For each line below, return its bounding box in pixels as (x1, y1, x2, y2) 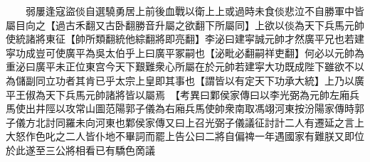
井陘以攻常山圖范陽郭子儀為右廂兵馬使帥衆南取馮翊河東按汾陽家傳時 (35, 101, 354, 116)
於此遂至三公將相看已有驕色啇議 (6, 142, 155, 157)
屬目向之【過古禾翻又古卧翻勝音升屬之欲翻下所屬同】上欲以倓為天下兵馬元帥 (6, 17, 364, 32)
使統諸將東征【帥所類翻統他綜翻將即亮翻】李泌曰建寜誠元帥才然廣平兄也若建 (6, 31, 364, 46)
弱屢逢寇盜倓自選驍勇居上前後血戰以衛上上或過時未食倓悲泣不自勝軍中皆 (25, 4, 364, 18)
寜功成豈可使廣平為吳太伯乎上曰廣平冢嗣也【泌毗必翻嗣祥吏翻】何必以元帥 (6, 45, 354, 60)
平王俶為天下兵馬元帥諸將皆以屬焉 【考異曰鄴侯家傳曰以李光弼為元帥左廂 (6, 87, 349, 102)
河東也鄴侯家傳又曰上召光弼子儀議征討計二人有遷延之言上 (95, 114, 364, 129)
